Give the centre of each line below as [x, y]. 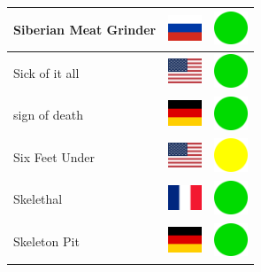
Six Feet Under [54, 156]
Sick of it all [46, 72]
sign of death [49, 115]
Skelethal [38, 199]
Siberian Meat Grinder [85, 29]
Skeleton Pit [46, 241]
